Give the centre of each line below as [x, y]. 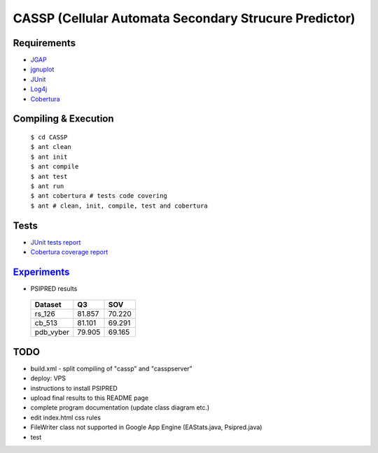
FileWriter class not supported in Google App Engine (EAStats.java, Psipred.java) [146, 427]
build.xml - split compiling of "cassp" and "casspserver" [111, 368]
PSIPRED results [54, 288]
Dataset [48, 305]
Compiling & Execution [64, 119]
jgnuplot [42, 69]
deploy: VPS [48, 378]
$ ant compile [55, 167]
